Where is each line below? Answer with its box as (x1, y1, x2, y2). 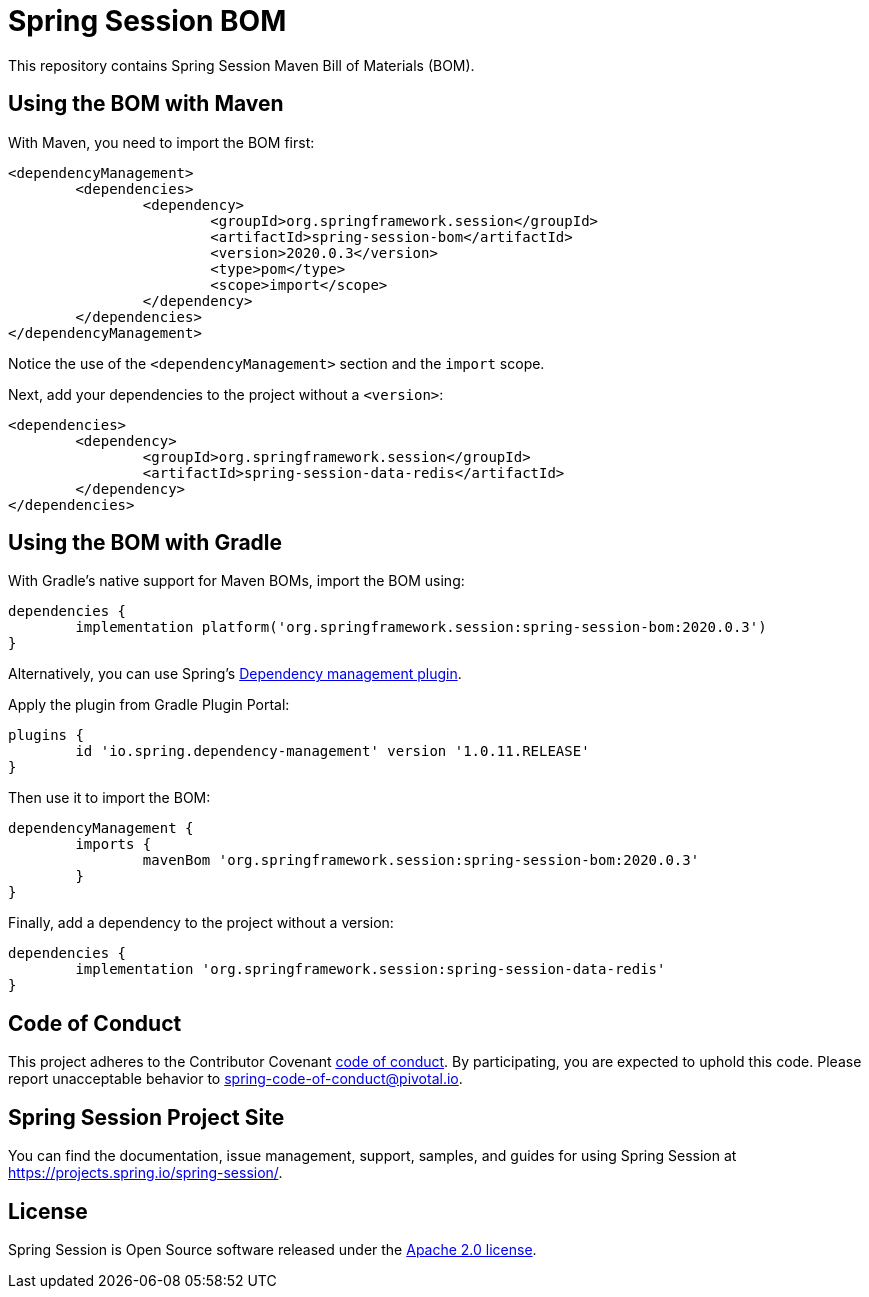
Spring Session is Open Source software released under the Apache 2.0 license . (8, 1240, 537, 1258)
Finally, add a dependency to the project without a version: (8, 914, 394, 932)
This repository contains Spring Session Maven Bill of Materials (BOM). (8, 56, 475, 74)
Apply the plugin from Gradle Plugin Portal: (8, 696, 290, 714)
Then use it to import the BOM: (8, 789, 211, 807)
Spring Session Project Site (8, 1104, 285, 1130)
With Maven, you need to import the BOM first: (8, 133, 315, 151)
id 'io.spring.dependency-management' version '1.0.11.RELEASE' (75, 743, 590, 760)
